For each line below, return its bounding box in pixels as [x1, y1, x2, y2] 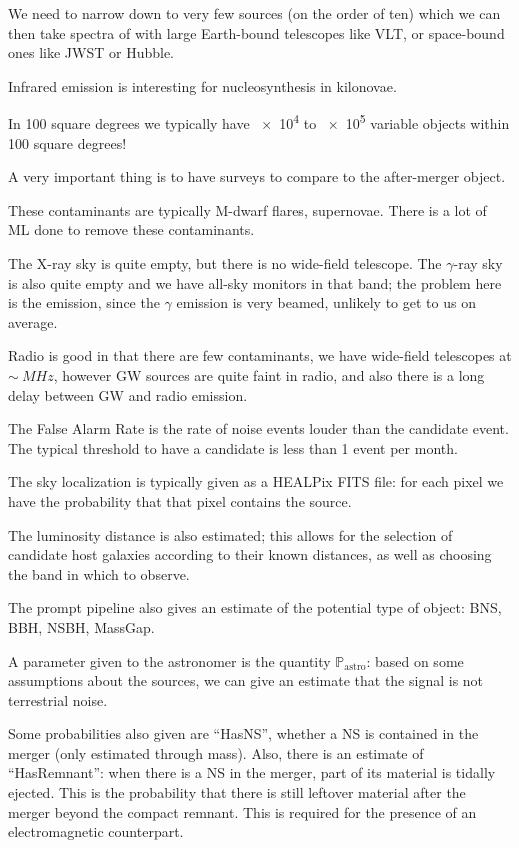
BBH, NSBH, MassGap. [8, 616, 155, 637]
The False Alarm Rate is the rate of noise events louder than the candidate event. [8, 418, 509, 439]
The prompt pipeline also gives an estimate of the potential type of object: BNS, [8, 597, 502, 618]
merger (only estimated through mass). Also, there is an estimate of [8, 742, 424, 763]
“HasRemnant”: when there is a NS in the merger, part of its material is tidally [8, 762, 496, 783]
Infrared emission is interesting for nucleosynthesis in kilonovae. [8, 75, 397, 96]
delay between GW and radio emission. [8, 384, 248, 405]
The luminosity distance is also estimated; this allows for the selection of [8, 524, 453, 545]
